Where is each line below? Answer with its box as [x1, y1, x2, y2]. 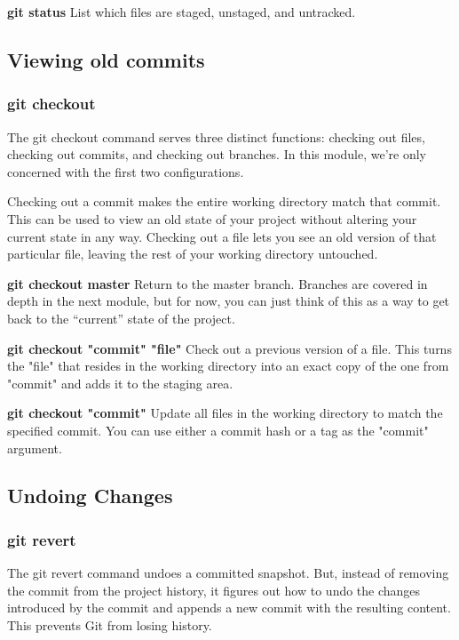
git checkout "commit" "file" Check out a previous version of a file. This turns [7, 339, 452, 357]
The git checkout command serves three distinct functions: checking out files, [7, 127, 425, 146]
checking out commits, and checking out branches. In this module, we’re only [7, 145, 427, 164]
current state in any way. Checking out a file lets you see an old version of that [7, 227, 437, 245]
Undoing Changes [7, 482, 173, 509]
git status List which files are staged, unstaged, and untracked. [7, 3, 356, 20]
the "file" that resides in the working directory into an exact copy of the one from [7, 356, 449, 375]
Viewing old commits [7, 45, 205, 73]
